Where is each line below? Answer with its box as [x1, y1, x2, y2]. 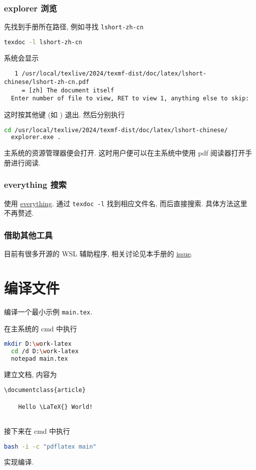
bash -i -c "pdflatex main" [4, 443, 97, 450]
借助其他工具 [4, 229, 53, 241]
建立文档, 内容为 [4, 369, 57, 379]
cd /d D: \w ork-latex [11, 348, 79, 355]
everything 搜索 [4, 178, 67, 191]
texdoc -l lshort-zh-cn [4, 38, 82, 46]
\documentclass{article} [4, 387, 86, 394]
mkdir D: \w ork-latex [4, 340, 72, 348]
